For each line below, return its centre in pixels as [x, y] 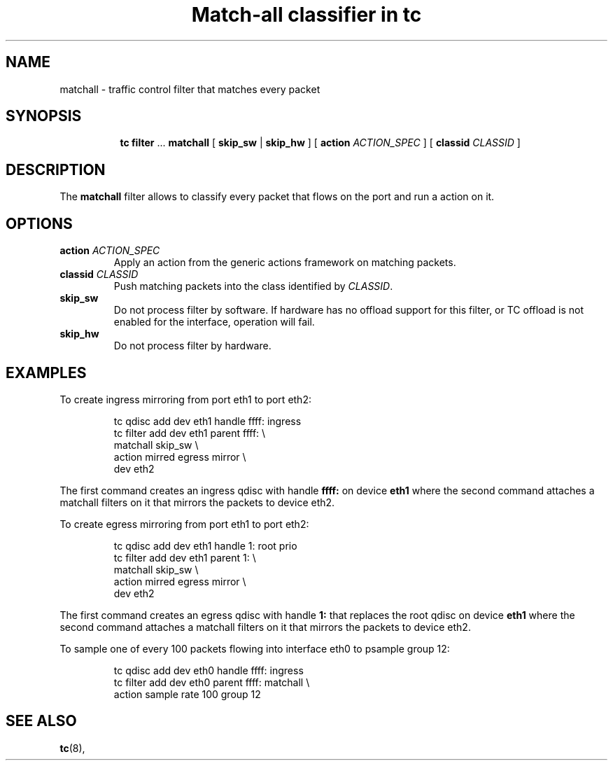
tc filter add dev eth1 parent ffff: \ [190, 433]
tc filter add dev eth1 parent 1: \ [185, 557]
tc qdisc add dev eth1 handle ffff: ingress [207, 421]
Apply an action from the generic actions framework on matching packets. [285, 263]
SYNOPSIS [44, 116]
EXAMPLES [46, 372]
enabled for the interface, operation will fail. [214, 322]
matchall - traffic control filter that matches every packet [190, 89]
